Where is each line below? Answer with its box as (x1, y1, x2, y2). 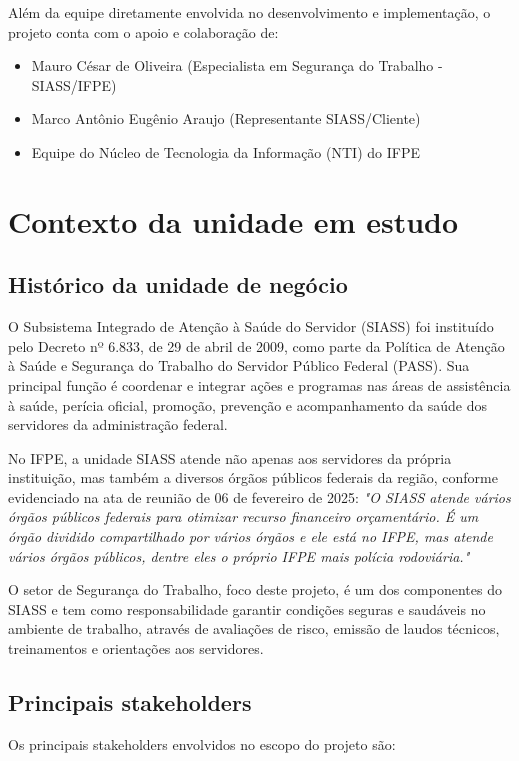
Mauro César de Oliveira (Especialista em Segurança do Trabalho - (31, 55, 443, 76)
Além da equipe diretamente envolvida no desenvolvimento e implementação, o (8, 2, 491, 22)
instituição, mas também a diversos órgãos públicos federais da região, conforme (8, 467, 498, 488)
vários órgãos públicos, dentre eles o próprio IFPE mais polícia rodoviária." (8, 545, 470, 566)
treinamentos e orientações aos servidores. (8, 638, 264, 659)
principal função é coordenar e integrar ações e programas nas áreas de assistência (8, 374, 511, 395)
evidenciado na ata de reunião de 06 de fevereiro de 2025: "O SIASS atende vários (8, 486, 511, 507)
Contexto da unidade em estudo (8, 200, 459, 241)
